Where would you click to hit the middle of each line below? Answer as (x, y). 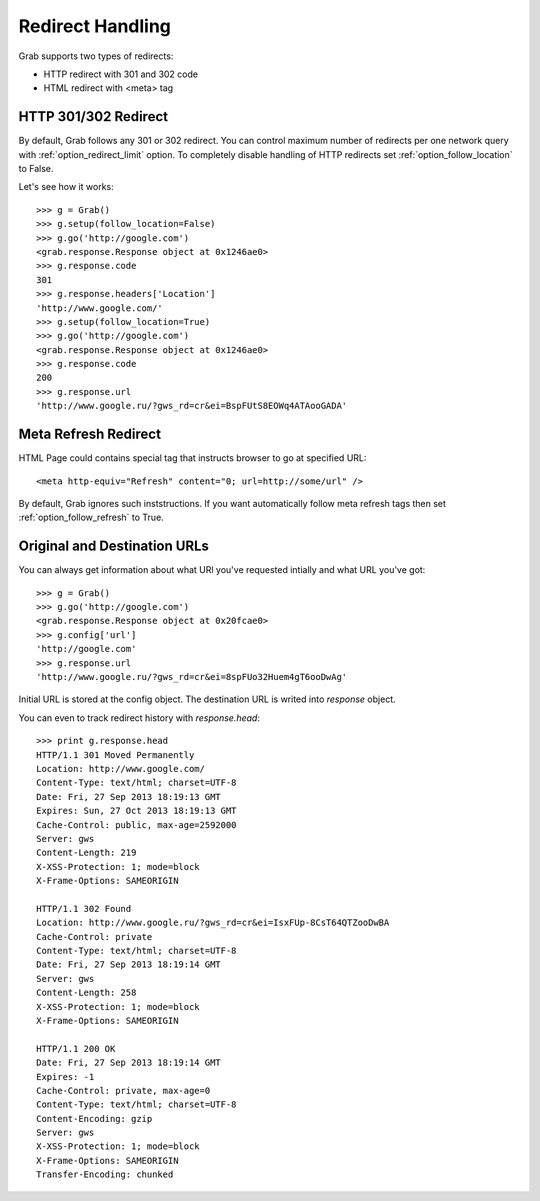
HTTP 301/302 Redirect (93, 116)
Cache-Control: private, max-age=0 (123, 1090)
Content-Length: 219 (86, 853)
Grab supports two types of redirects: (96, 56)
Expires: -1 (65, 1076)
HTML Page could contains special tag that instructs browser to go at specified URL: (192, 458)
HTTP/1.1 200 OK (76, 1048)
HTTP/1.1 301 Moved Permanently (115, 754)
